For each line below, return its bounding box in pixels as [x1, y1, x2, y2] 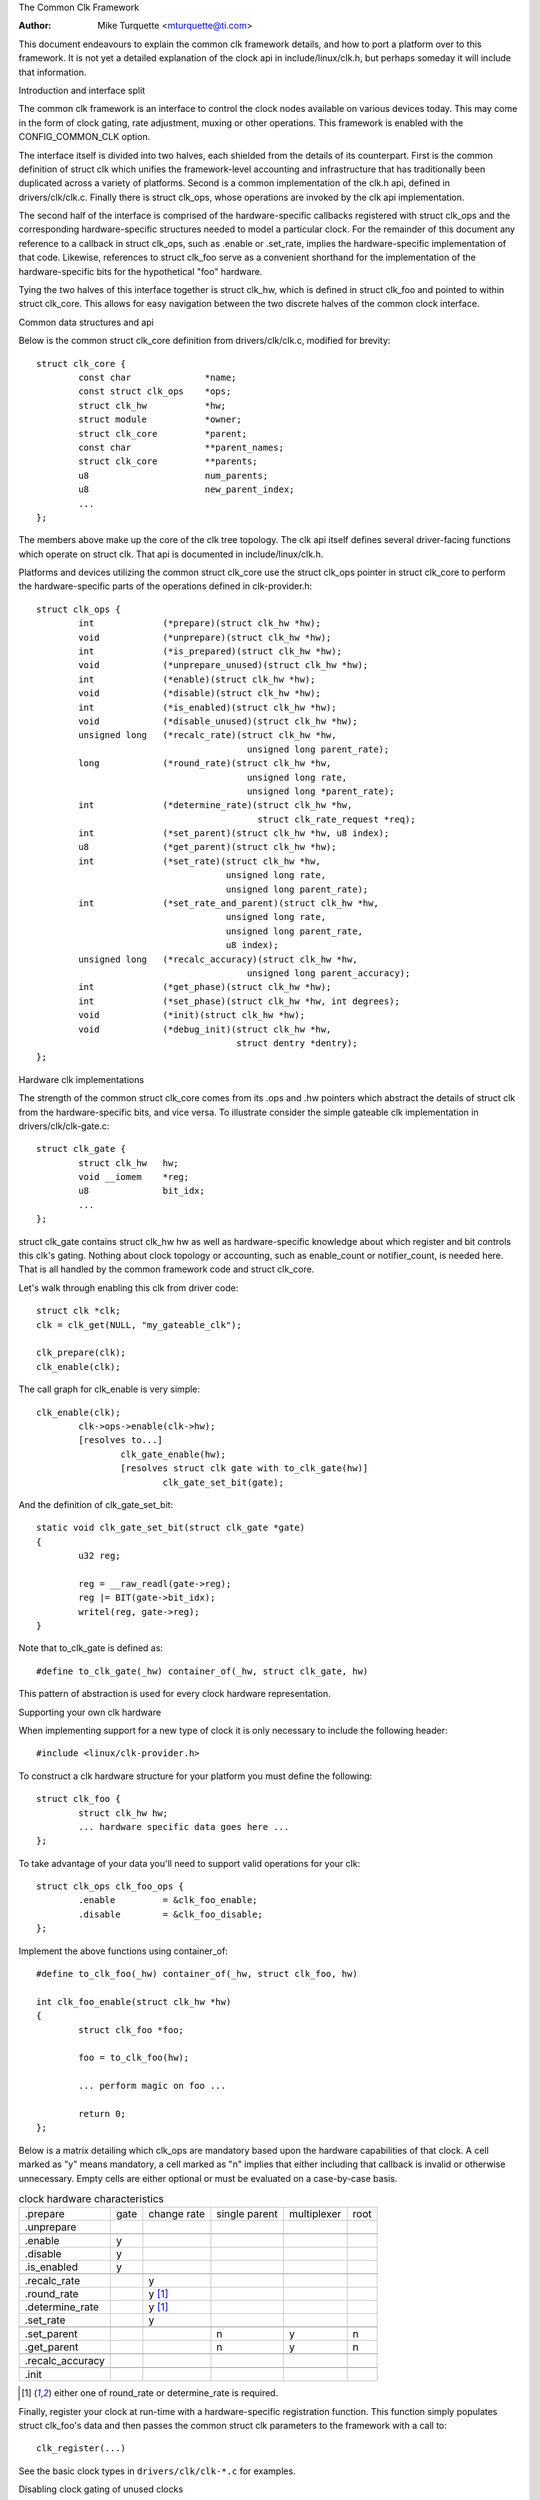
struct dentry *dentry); [236, 1037, 359, 1049]
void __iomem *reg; [78, 1171, 190, 1183]
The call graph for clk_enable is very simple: [18, 1383, 200, 1395]
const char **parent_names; [78, 441, 285, 453]
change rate [148, 2207, 205, 2221]
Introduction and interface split [18, 84, 146, 96]
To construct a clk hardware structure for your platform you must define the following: [18, 1770, 373, 1782]
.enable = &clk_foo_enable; [78, 1895, 259, 1906]
